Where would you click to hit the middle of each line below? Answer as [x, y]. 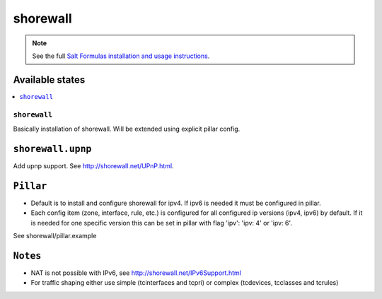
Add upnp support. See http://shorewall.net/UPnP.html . [93, 165]
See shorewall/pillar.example [55, 235]
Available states [49, 80]
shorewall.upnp [52, 149]
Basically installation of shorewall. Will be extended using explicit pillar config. [127, 129]
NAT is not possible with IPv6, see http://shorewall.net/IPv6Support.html [136, 273]
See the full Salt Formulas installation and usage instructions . [121, 56]
